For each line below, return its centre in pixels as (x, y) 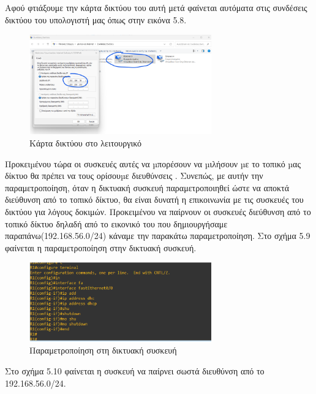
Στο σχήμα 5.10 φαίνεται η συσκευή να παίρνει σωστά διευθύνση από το (135, 371)
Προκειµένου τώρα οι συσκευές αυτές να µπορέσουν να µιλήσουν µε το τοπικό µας (153, 163)
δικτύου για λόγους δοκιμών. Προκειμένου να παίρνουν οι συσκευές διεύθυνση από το (158, 211)
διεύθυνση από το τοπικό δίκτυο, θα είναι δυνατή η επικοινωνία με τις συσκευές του (154, 199)
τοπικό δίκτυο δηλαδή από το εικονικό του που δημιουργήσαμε (116, 223)
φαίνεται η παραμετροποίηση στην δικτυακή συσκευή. (101, 247)
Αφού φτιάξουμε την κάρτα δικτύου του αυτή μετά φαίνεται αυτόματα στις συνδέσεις (156, 7)
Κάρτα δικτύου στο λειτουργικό (85, 143)
